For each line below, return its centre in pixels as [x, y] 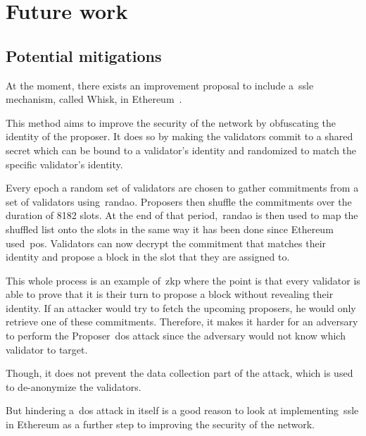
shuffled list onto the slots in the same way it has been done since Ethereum [170, 229]
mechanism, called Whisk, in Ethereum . [94, 99]
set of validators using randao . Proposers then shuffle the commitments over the [179, 201]
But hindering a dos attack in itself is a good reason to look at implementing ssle [182, 410]
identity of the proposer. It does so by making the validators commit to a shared [179, 136]
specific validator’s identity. [64, 164]
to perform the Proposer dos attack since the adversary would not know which [176, 336]
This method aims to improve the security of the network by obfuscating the [171, 122]
